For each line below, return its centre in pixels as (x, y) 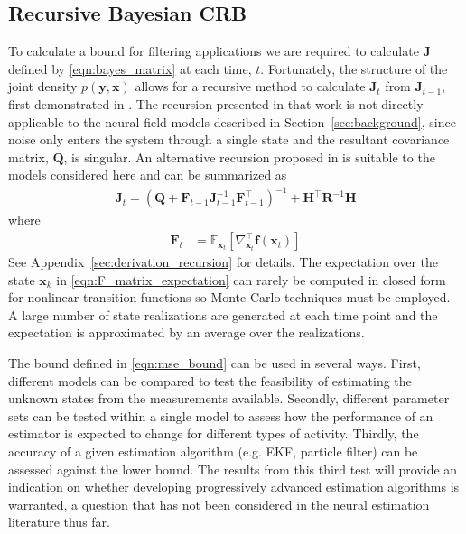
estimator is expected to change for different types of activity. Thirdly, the (214, 433)
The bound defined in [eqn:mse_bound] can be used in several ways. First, (214, 363)
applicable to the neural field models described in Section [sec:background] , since (232, 121)
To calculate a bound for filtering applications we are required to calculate (214, 51)
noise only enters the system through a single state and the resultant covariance (229, 139)
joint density (43, 86)
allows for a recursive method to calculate (250, 86)
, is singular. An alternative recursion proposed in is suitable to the (249, 157)
